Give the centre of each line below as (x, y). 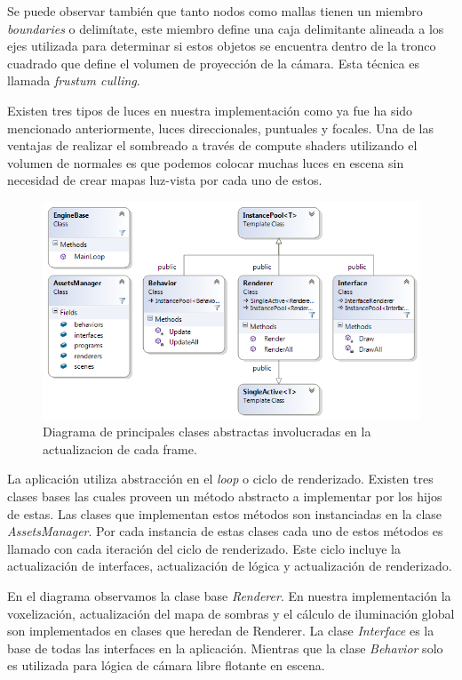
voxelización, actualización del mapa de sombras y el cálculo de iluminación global (231, 613)
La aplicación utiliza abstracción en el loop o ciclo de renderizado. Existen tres (220, 479)
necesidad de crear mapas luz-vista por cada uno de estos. (165, 180)
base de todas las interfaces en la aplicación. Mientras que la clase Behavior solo (225, 648)
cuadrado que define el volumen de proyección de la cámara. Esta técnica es (213, 63)
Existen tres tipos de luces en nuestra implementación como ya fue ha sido (210, 110)
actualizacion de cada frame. (120, 448)
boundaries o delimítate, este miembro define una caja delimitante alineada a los (226, 28)
